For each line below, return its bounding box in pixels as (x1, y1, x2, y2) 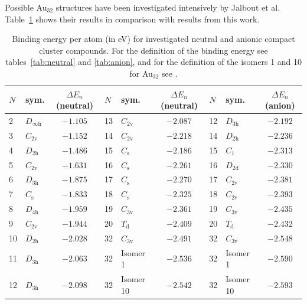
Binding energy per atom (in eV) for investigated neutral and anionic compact (12, 32, 295, 45)
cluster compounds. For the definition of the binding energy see (39, 44, 268, 56)
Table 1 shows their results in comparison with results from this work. (5, 12, 260, 25)
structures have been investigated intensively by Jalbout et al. (55, 1, 280, 13)
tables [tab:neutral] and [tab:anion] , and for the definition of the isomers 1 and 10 (5, 55, 302, 68)
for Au (129, 67, 153, 79)
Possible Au (5, 1, 47, 13)
